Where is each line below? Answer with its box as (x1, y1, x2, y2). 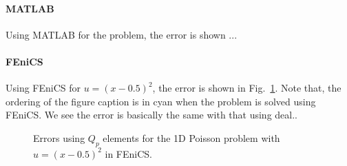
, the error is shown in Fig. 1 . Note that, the (152, 81, 341, 95)
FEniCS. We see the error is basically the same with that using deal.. (6, 107, 297, 122)
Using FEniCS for (6, 81, 81, 95)
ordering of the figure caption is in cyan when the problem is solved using (6, 94, 316, 108)
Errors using (33, 130, 85, 145)
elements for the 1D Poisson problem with (103, 130, 280, 145)
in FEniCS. (105, 146, 153, 160)
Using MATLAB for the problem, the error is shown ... (6, 27, 238, 41)
